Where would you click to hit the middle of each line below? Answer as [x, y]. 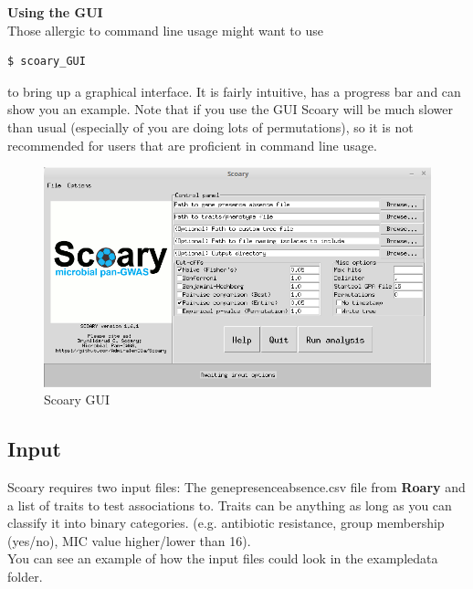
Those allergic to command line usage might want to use [165, 30]
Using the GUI [55, 12]
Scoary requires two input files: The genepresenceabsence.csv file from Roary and [236, 487]
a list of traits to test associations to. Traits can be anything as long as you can [230, 505]
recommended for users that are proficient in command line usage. [192, 145]
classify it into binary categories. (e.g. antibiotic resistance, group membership [226, 523]
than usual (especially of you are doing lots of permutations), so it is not [210, 126]
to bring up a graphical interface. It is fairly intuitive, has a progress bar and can [234, 91]
